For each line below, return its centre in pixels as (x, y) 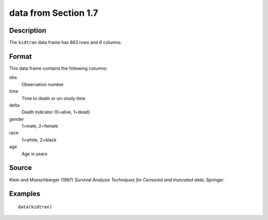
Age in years (34, 154)
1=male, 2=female (40, 126)
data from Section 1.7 (54, 13)
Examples (25, 194)
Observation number (43, 84)
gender (17, 119)
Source (21, 168)
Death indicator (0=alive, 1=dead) (56, 112)
